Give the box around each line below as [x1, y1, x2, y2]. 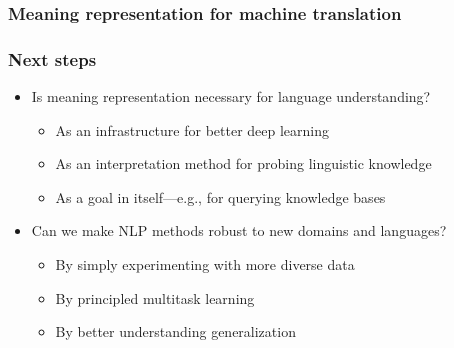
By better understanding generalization [55, 321, 296, 342]
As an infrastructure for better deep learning [55, 119, 330, 140]
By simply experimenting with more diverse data [55, 254, 355, 275]
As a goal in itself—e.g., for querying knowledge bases [55, 186, 386, 207]
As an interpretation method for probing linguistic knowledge [55, 153, 432, 174]
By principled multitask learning [55, 287, 255, 308]
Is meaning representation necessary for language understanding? [31, 86, 431, 107]
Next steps [8, 46, 97, 71]
